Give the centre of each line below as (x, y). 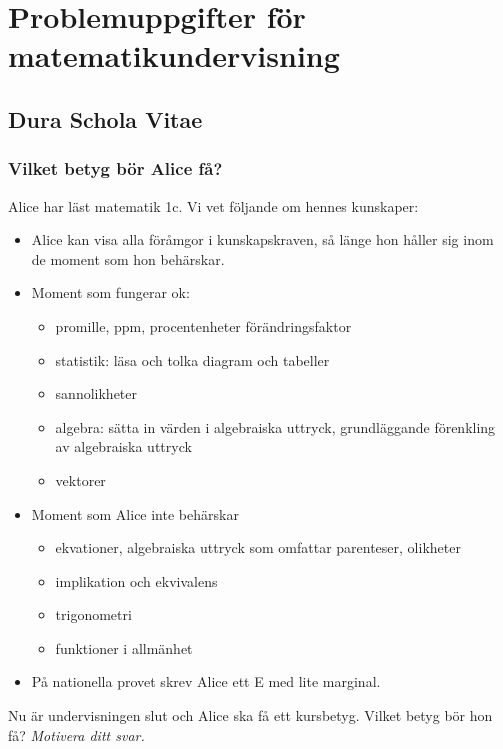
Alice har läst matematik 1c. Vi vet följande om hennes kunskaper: (213, 205)
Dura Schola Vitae (105, 118)
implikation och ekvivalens (136, 580)
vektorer (80, 479)
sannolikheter (96, 393)
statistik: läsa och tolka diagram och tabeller (192, 359)
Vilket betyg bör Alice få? (115, 168)
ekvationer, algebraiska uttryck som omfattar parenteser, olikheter (258, 547)
